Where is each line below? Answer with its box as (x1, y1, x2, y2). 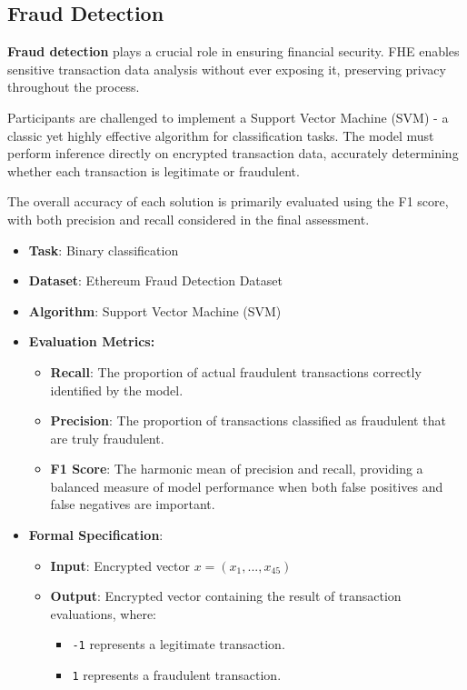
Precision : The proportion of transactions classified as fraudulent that (50, 411, 446, 430)
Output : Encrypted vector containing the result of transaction (50, 586, 402, 605)
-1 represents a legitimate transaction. (72, 635, 285, 654)
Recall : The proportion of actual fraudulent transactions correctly (50, 362, 422, 381)
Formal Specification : (28, 525, 164, 545)
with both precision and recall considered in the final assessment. (7, 209, 370, 228)
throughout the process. (7, 77, 140, 96)
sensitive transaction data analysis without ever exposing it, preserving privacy (7, 59, 446, 78)
